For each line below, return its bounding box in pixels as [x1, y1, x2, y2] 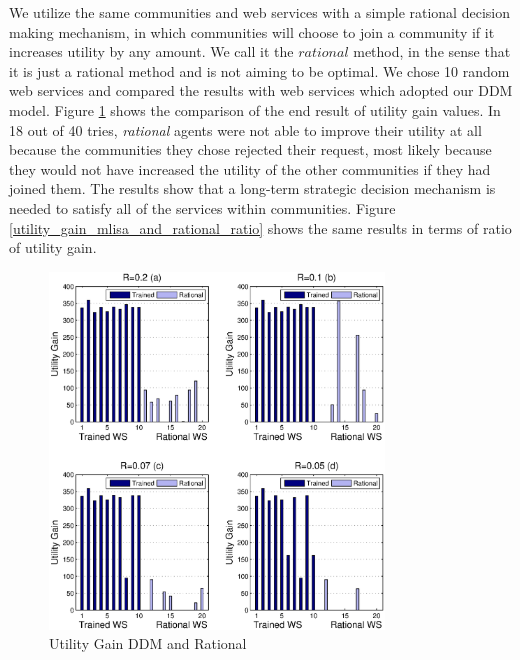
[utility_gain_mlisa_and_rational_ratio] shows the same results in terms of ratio [9, 217, 512, 238]
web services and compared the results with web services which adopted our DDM [9, 80, 513, 101]
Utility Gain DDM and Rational [49, 633, 247, 654]
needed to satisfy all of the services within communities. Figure [9, 197, 396, 218]
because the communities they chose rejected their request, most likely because [9, 139, 492, 160]
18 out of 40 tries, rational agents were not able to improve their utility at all [9, 119, 482, 140]
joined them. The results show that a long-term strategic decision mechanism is [9, 178, 496, 199]
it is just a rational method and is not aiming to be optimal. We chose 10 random [9, 60, 510, 81]
